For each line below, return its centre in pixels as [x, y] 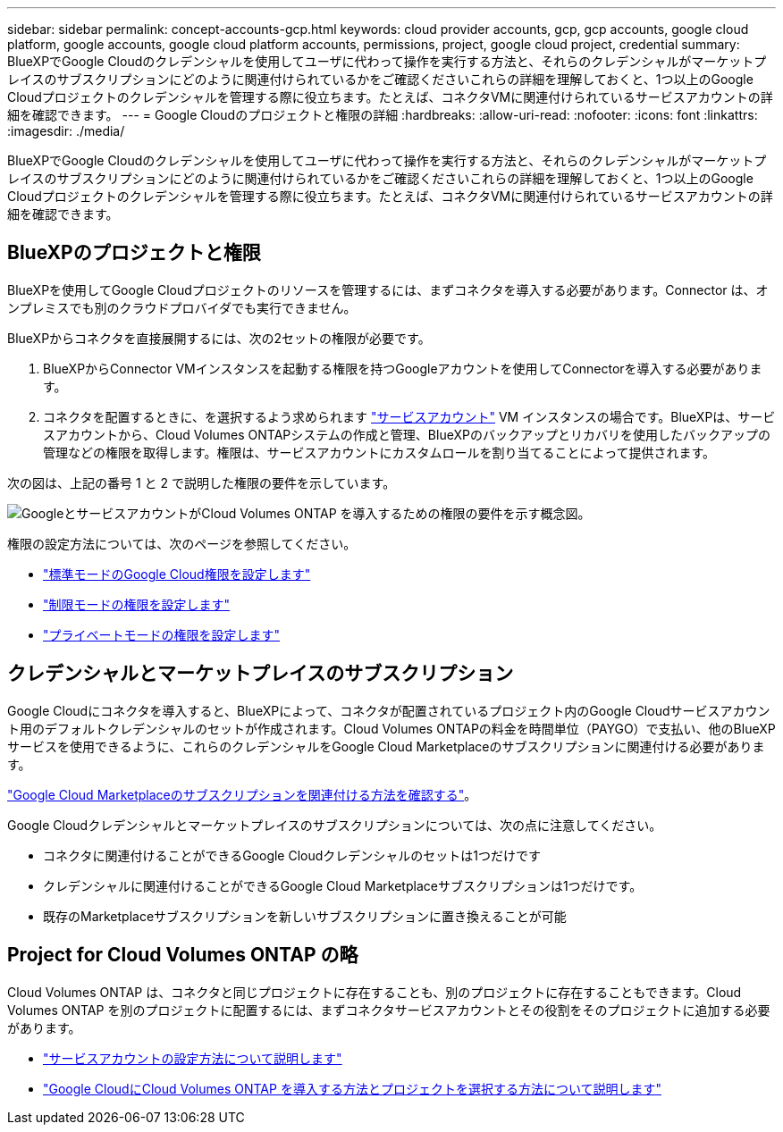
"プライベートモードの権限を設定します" [162, 634]
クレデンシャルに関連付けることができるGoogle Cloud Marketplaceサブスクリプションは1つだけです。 [343, 885]
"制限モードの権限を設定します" [137, 604]
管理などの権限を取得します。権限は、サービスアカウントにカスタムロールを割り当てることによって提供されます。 [379, 452]
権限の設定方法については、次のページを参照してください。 [182, 543]
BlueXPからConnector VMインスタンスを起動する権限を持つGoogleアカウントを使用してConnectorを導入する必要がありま [403, 368]
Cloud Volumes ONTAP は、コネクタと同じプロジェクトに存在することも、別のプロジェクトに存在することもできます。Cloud [375, 992]
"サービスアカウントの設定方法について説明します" [193, 1058]
